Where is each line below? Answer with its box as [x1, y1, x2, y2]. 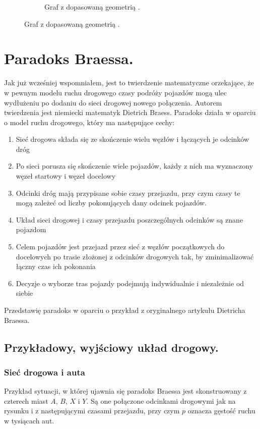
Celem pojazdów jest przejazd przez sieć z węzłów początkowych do [16, 241, 225, 252]
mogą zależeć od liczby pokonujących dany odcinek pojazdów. [16, 197, 207, 208]
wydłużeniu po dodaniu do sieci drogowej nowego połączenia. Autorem [4, 97, 222, 108]
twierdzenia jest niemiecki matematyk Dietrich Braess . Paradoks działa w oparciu [4, 107, 256, 118]
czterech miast [4, 395, 48, 406]
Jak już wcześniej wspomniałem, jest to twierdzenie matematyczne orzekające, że [4, 77, 254, 88]
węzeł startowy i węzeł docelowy [16, 171, 116, 181]
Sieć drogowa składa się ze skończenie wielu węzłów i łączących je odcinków [16, 134, 249, 144]
